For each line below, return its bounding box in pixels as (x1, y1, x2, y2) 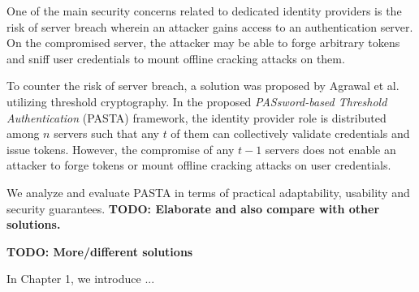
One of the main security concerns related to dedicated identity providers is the (6, 2, 402, 19)
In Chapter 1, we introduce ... (6, 270, 155, 287)
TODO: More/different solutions (6, 243, 193, 260)
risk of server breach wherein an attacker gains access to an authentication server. (6, 18, 413, 35)
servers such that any (54, 125, 159, 142)
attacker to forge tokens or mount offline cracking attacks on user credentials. (6, 157, 391, 174)
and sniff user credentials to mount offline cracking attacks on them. (6, 49, 345, 67)
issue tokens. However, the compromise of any (6, 140, 235, 157)
